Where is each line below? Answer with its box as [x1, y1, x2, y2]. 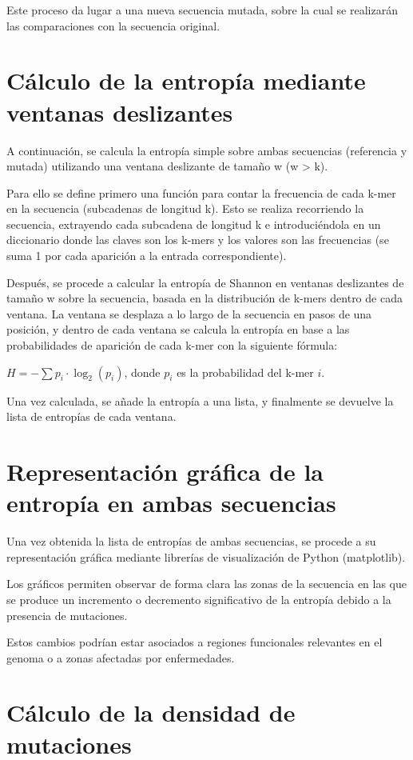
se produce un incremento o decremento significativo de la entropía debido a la [6, 590, 391, 607]
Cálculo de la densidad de [6, 696, 296, 729]
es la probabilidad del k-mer [177, 363, 314, 380]
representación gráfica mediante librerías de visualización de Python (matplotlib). [6, 548, 406, 565]
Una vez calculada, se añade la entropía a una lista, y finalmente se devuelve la [6, 392, 394, 409]
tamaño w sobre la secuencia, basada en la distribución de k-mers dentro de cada [6, 290, 403, 306]
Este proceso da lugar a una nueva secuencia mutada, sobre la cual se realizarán [6, 2, 398, 18]
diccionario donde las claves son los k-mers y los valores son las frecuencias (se [6, 231, 389, 248]
